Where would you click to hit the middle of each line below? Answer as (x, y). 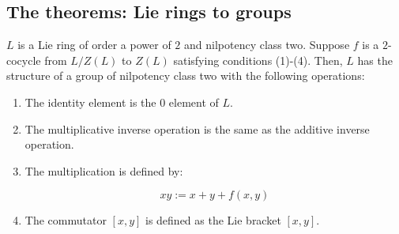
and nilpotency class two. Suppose (267, 45)
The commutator (66, 220)
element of (194, 102)
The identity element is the (90, 102)
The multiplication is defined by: (104, 170)
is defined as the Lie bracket (213, 220)
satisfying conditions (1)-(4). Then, (258, 60)
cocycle (24, 60)
